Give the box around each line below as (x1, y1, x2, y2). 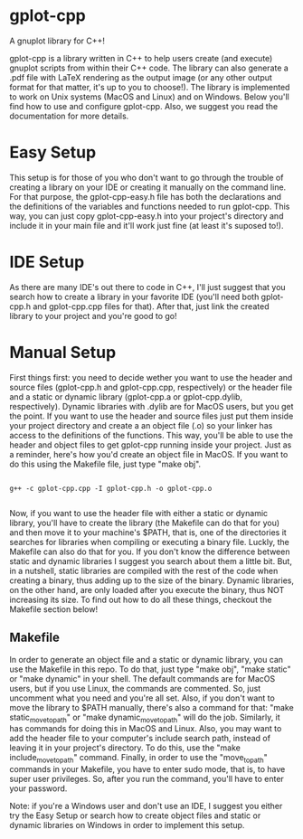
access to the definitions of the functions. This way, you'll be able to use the (9, 429, 294, 440)
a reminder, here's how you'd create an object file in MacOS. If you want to (9, 448, 289, 459)
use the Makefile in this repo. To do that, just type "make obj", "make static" (9, 664, 291, 674)
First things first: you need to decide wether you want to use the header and (9, 372, 293, 382)
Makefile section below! (9, 603, 98, 615)
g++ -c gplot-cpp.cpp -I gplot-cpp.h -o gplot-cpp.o (9, 484, 213, 493)
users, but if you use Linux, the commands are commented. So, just (9, 683, 261, 693)
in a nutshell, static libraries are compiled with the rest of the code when (9, 565, 279, 576)
